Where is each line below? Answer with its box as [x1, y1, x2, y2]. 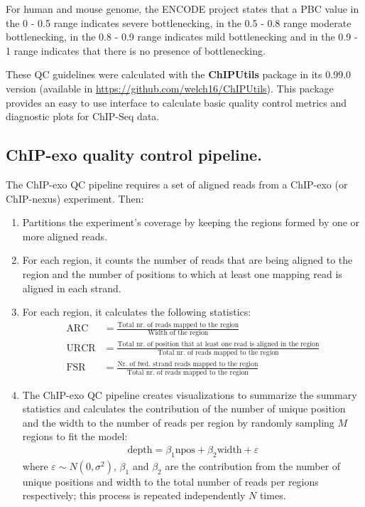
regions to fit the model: [22, 429, 128, 444]
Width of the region [148, 329, 209, 337]
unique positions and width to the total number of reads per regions [22, 474, 319, 489]
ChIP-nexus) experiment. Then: [6, 191, 144, 206]
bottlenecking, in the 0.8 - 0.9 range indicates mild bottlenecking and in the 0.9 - [6, 29, 358, 44]
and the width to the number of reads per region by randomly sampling [22, 415, 334, 429]
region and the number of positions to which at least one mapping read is [22, 266, 342, 281]
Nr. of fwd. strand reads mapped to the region [117, 361, 258, 368]
